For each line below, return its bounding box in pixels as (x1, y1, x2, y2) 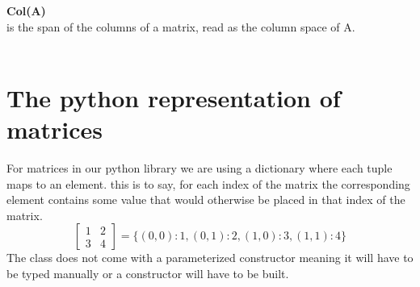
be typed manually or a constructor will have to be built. (6, 265, 289, 282)
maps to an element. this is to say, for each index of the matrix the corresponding (6, 175, 410, 192)
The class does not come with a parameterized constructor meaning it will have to (6, 249, 414, 266)
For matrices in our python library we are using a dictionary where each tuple (6, 160, 393, 177)
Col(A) (6, 2, 46, 19)
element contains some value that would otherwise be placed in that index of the (6, 191, 405, 208)
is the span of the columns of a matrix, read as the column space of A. (6, 18, 355, 35)
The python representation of (6, 81, 341, 114)
